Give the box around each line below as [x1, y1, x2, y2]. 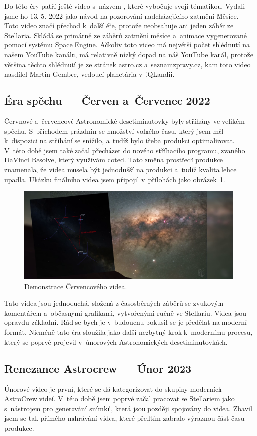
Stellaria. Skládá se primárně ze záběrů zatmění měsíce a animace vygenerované [4, 30, 247, 40]
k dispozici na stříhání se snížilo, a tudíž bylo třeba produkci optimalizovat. [4, 135, 235, 146]
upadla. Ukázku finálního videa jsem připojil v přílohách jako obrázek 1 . [4, 174, 225, 184]
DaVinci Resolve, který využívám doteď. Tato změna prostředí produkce [4, 155, 223, 165]
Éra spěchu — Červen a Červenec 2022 [4, 93, 210, 108]
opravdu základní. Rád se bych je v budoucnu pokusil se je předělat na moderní [4, 317, 247, 327]
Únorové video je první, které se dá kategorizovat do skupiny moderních [4, 384, 222, 394]
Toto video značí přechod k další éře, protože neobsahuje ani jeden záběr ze [4, 20, 234, 31]
